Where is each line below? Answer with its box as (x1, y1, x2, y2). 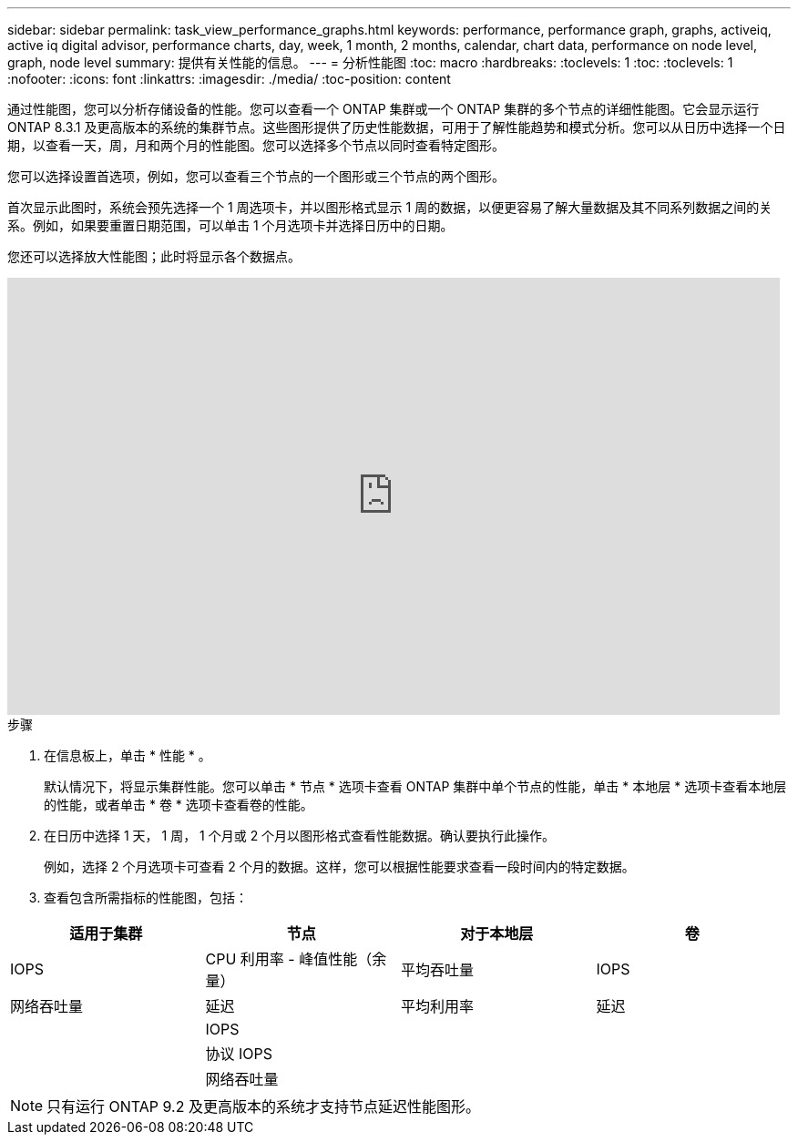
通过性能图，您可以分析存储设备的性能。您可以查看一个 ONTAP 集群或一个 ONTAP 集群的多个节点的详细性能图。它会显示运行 (7, 101, 760, 117)
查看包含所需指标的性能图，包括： (44, 890, 248, 905)
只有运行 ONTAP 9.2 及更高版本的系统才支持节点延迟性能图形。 (46, 1097, 480, 1116)
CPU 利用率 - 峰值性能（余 (205, 950, 387, 968)
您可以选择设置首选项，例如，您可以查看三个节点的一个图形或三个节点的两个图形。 (7, 168, 505, 184)
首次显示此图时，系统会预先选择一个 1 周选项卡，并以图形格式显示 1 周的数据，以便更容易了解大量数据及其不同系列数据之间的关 (7, 199, 772, 215)
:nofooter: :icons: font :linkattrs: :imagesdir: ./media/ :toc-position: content (7, 71, 451, 87)
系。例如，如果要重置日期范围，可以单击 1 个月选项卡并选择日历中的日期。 (7, 218, 454, 233)
